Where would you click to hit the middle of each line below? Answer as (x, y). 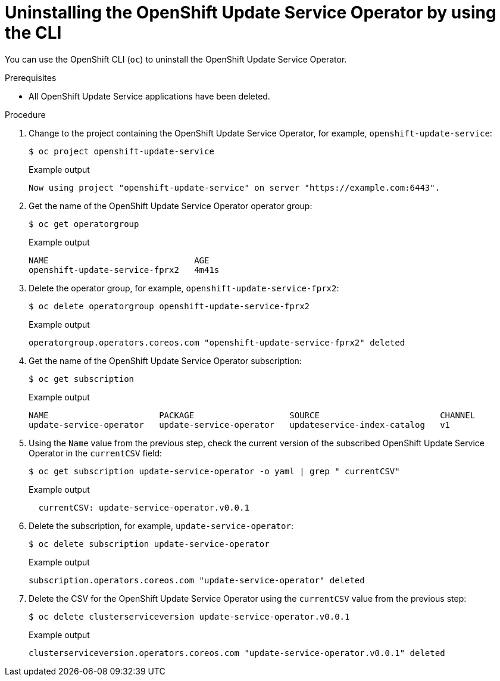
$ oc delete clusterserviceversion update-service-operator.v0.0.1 (189, 616)
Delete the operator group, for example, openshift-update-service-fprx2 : (184, 288)
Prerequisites (31, 77)
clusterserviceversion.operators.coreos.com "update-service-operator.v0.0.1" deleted (237, 653)
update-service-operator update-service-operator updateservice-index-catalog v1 (240, 425)
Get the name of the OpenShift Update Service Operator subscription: (165, 360)
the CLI (33, 33)
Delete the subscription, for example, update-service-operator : (161, 525)
